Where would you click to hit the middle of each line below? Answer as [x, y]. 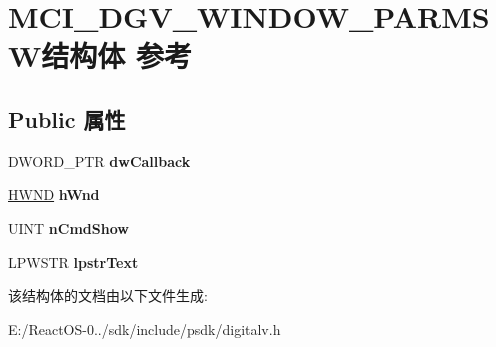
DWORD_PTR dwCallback [99, 160]
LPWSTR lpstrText [73, 261]
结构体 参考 [117, 55]
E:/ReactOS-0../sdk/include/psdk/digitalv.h [144, 328]
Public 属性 [67, 118]
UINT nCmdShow [68, 227]
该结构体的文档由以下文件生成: [108, 295]
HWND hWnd [54, 194]
